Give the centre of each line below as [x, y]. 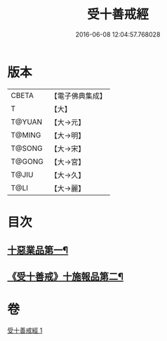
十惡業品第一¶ [38, 250]
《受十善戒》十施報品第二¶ [66, 277]
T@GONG [27, 161]
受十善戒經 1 [25, 330]
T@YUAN [27, 122]
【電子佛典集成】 [78, 96]
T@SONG [27, 148]
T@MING [26, 135]
